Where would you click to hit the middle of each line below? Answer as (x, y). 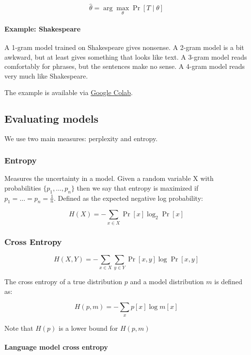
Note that (19, 328)
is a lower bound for (88, 328)
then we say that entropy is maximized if (138, 187)
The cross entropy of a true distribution (63, 282)
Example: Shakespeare (43, 29)
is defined (228, 282)
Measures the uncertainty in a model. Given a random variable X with (109, 178)
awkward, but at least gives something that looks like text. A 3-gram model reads (126, 56)
